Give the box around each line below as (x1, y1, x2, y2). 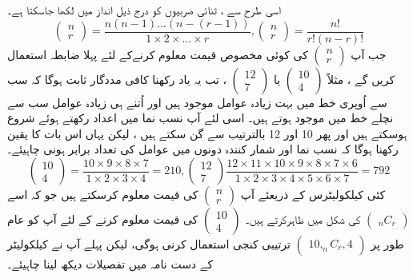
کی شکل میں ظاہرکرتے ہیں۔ (245, 211, 361, 228)
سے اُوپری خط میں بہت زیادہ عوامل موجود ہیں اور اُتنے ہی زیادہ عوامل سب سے (7, 93, 387, 110)
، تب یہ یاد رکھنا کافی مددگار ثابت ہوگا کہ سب (7, 70, 227, 87)
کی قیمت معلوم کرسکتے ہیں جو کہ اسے (7, 186, 198, 203)
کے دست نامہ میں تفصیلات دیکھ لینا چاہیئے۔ (7, 256, 214, 272)
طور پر (371, 236, 404, 252)
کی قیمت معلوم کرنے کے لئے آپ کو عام (7, 211, 198, 228)
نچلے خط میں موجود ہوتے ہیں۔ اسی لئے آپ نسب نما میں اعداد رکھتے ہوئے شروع (7, 109, 394, 126)
